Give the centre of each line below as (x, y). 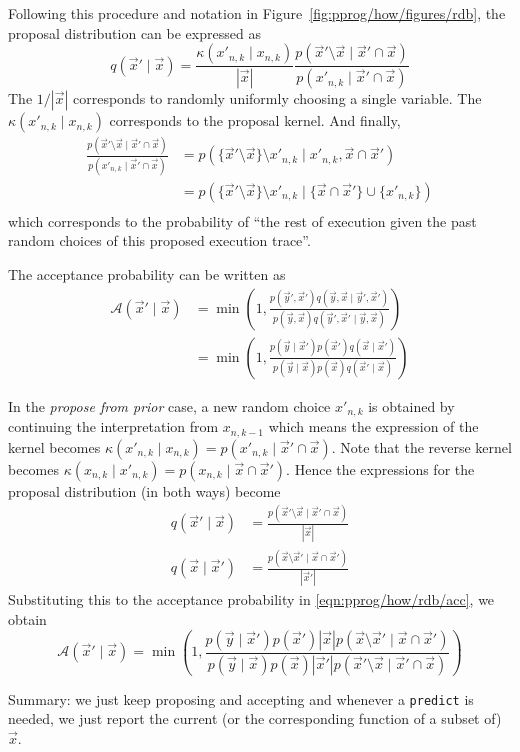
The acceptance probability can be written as (147, 273)
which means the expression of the (373, 426)
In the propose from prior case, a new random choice (169, 405)
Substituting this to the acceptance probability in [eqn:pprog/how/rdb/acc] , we (251, 599)
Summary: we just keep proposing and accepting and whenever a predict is (241, 698)
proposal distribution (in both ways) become (144, 490)
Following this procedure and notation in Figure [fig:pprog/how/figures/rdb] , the (257, 13)
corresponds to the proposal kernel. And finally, (255, 120)
